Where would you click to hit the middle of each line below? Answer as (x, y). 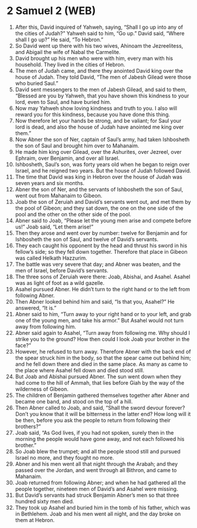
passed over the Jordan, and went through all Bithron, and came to (96, 470)
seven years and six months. (50, 183)
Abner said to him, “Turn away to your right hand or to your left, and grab (103, 314)
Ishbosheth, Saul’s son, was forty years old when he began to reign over (102, 164)
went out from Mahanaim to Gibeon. (59, 196)
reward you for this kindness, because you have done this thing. (93, 114)
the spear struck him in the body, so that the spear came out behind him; (103, 358)
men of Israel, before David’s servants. (62, 270)
